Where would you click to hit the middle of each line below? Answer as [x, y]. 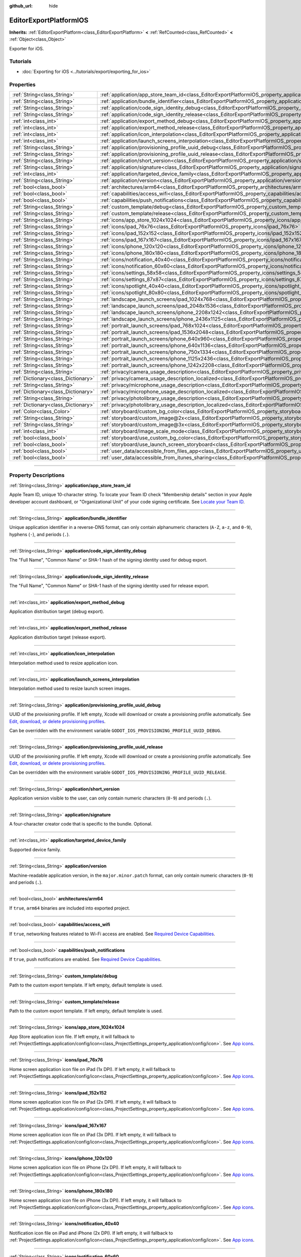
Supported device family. [35, 849]
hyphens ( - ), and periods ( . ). [40, 534]
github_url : [21, 6]
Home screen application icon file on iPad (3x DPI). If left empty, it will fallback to [93, 1135]
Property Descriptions [37, 475]
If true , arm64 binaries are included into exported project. [70, 908]
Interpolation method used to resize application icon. [64, 663]
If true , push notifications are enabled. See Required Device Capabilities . [85, 959]
